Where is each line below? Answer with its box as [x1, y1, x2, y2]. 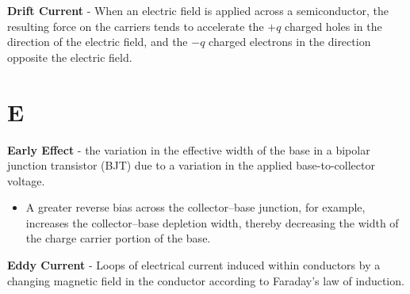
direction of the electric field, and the [7, 33, 188, 50]
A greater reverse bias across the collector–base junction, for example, [25, 199, 366, 216]
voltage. [7, 172, 45, 189]
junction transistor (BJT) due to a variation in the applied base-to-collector [7, 157, 375, 174]
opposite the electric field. [7, 48, 132, 65]
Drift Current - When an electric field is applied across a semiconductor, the [7, 2, 389, 18]
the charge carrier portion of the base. [25, 230, 211, 246]
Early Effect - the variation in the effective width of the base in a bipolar [7, 141, 370, 158]
